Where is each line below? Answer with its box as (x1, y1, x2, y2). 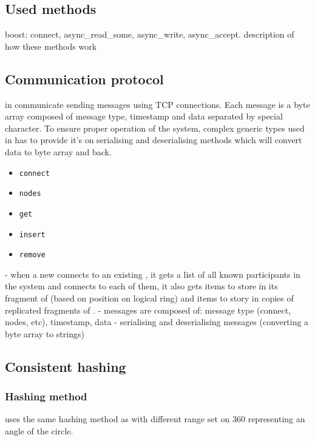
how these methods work (5, 39, 97, 52)
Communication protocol (5, 69, 164, 88)
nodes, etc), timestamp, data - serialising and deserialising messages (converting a (5, 315, 309, 328)
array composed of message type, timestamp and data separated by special (5, 110, 283, 123)
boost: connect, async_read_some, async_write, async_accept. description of (5, 28, 294, 41)
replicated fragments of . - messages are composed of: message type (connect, (5, 303, 291, 316)
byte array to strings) (5, 327, 84, 340)
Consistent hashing (5, 357, 126, 375)
